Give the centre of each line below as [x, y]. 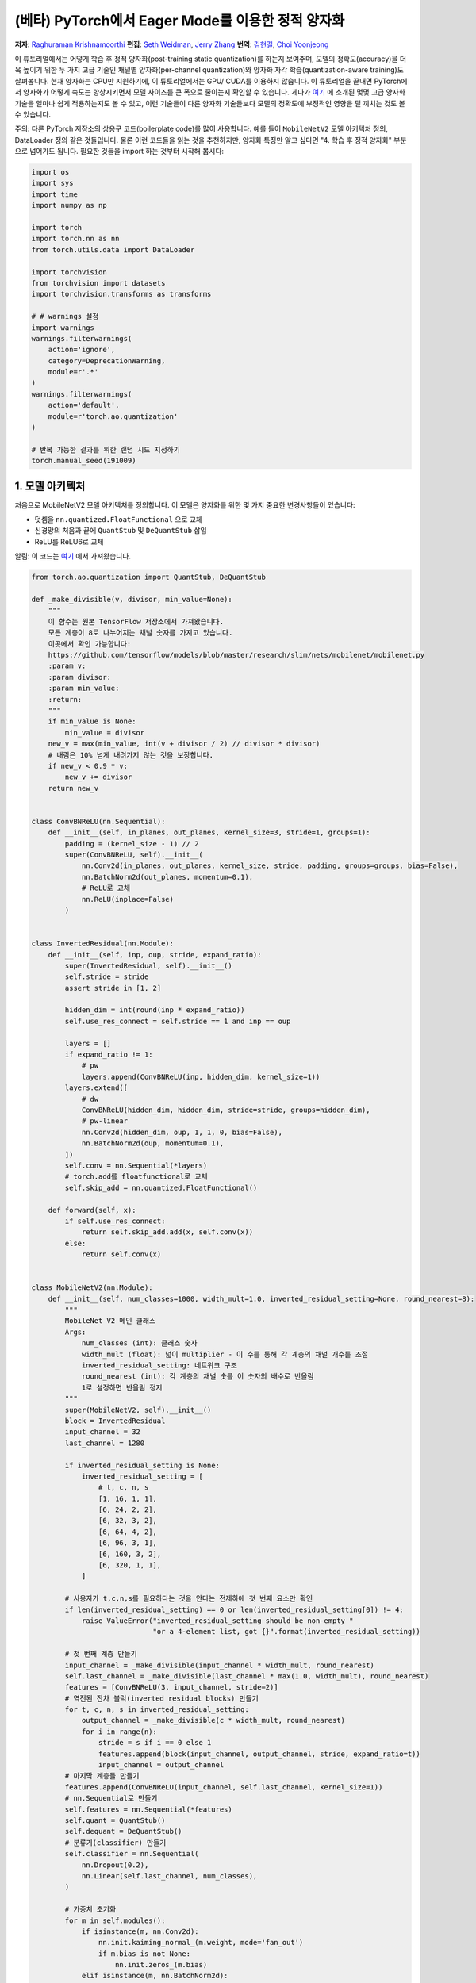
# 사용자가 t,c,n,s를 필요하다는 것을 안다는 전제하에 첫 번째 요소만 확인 [189, 1599]
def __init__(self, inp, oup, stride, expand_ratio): [155, 955]
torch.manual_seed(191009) [84, 461]
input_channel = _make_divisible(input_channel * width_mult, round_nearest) [219, 1665]
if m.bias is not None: [144, 1954]
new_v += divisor [98, 777]
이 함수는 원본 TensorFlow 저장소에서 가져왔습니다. [136, 621]
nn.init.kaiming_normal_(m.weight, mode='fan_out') [201, 1943]
